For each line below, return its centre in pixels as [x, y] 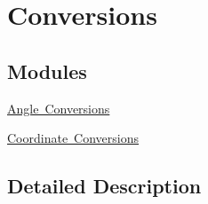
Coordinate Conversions [73, 138]
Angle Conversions [59, 108]
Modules [47, 71]
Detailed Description [104, 186]
